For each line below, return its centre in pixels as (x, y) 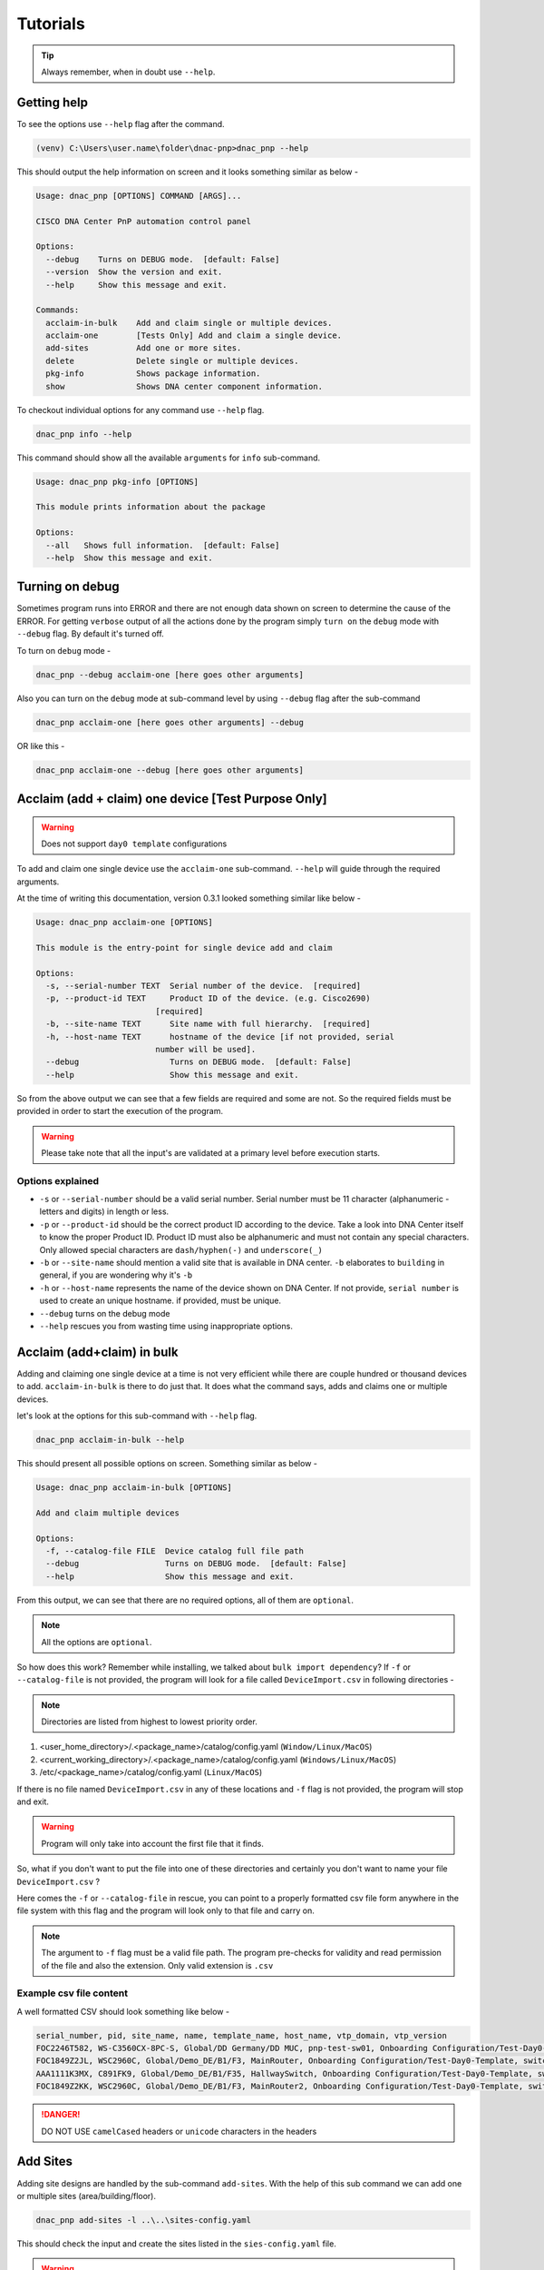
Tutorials (51, 24)
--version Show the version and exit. (134, 272)
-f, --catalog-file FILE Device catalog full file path (175, 1551)
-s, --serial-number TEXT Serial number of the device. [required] (204, 986)
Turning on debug (68, 587)
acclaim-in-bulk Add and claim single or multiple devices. (189, 323)
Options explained (58, 1180)
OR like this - (41, 745)
